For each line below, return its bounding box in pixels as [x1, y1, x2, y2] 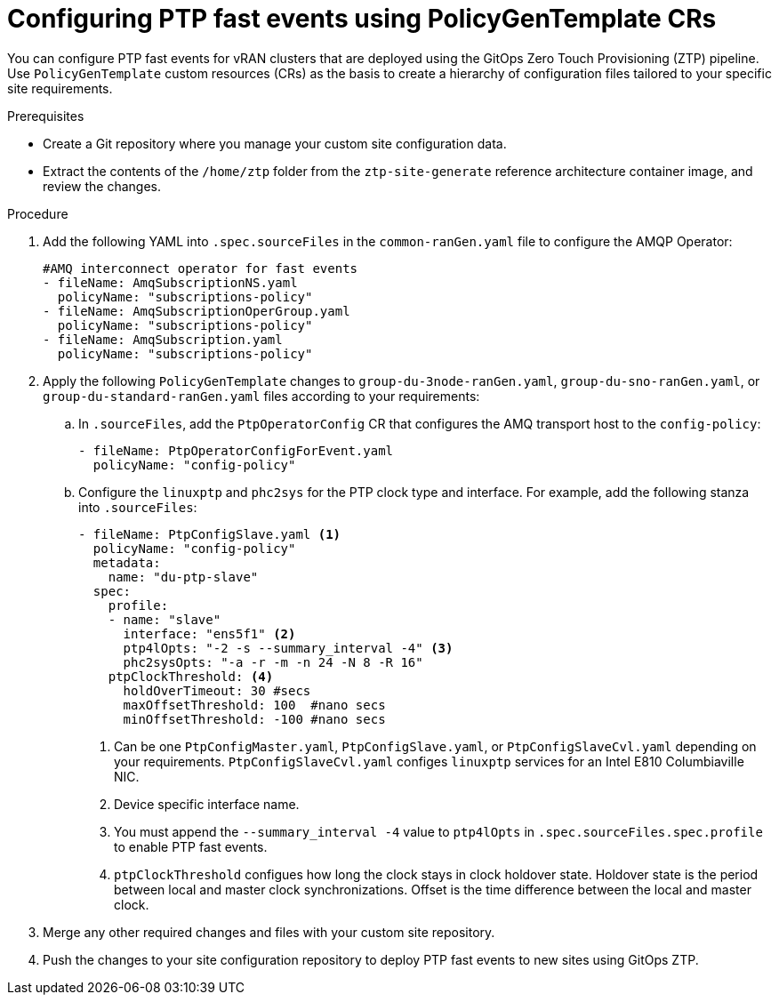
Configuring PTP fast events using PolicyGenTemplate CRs [7, 4, 717, 34]
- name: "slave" [108, 612, 221, 627]
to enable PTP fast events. [114, 838, 268, 854]
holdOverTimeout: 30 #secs [123, 683, 311, 698]
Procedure [7, 205, 68, 221]
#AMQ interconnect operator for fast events [43, 261, 358, 276]
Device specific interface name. [114, 796, 300, 812]
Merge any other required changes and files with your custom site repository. [43, 924, 495, 940]
